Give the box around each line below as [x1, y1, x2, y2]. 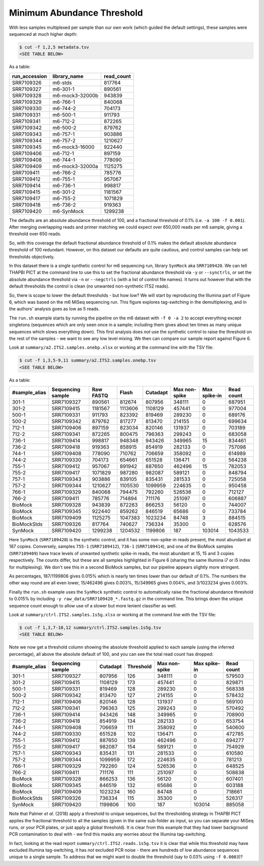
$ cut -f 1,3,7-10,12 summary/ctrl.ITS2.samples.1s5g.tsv [19, 625, 161, 630]
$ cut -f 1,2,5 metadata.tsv [19, 44, 89, 50]
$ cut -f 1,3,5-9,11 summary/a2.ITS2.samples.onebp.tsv [19, 358, 156, 363]
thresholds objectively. [9, 254, 55, 260]
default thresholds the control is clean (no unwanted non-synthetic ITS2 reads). [9, 283, 170, 289]
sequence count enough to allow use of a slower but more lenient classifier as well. [9, 602, 177, 608]
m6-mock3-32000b [52, 92, 99, 99]
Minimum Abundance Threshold [9, 7, 143, 18]
